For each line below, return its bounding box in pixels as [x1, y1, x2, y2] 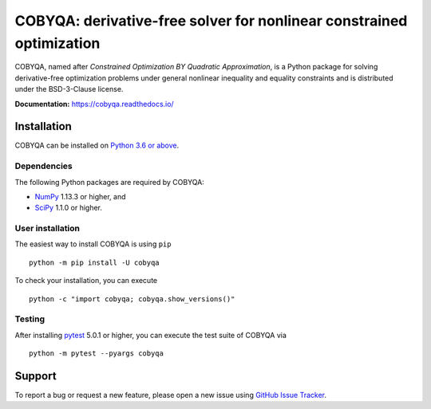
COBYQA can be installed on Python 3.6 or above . [14, 140, 180, 151]
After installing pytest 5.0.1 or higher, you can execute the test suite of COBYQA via [14, 330, 287, 340]
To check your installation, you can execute [14, 276, 158, 285]
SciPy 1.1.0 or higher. [34, 203, 103, 213]
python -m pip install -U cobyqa [29, 258, 160, 267]
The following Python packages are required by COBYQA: [14, 177, 205, 187]
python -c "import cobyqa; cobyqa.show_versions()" [29, 294, 235, 303]
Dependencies [14, 160, 73, 171]
